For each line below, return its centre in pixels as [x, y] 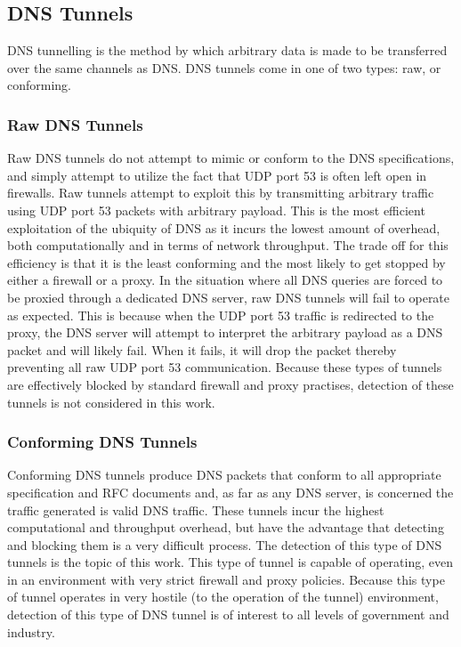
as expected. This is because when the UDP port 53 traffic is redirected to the [221, 315]
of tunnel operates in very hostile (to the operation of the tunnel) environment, [223, 597]
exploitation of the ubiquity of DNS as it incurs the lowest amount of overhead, [224, 227]
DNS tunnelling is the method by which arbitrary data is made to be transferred [227, 50]
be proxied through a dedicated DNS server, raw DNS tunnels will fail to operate [229, 297]
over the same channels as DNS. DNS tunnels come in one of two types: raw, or [224, 67]
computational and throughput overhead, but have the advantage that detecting [226, 527]
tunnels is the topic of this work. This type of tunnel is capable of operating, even [230, 562]
